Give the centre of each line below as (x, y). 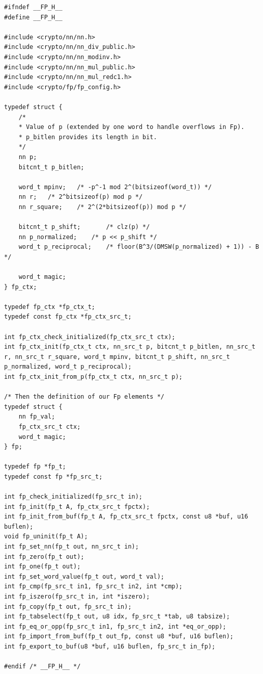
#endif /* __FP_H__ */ (42, 667)
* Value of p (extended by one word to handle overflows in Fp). (131, 127)
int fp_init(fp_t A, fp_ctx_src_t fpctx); (77, 507)
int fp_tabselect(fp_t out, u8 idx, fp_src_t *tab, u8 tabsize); (117, 617)
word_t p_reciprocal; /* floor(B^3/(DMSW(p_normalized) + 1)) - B (139, 247)
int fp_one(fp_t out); (42, 567)
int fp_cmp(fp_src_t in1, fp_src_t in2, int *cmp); (93, 587)
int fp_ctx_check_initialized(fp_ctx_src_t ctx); (90, 337)
